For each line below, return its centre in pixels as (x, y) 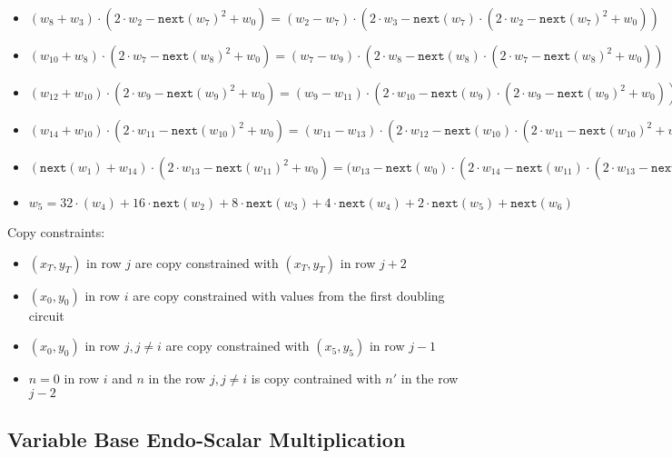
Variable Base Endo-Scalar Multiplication (207, 439)
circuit (46, 315)
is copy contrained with (316, 378)
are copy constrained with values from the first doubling (289, 295)
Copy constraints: (56, 232)
